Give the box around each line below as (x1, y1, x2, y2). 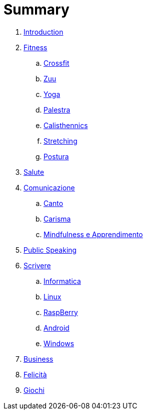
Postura (43, 152, 69, 161)
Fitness (23, 43, 47, 52)
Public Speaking (23, 245, 77, 254)
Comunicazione (23, 183, 75, 192)
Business (23, 354, 53, 363)
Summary (3, 1, 69, 18)
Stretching (43, 136, 77, 145)
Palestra (43, 105, 70, 114)
